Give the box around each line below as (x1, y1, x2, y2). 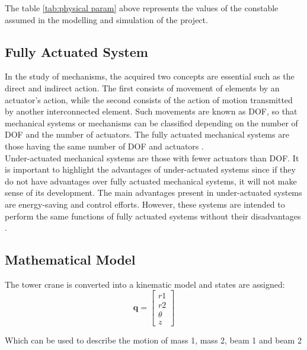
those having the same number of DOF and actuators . (5, 139, 204, 152)
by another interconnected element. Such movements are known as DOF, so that (5, 105, 298, 117)
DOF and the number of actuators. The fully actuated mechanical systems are (5, 128, 289, 141)
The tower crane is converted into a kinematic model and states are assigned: (5, 278, 285, 290)
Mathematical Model (5, 250, 136, 269)
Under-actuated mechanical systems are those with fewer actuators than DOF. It (5, 151, 299, 164)
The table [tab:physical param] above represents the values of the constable (5, 2, 279, 14)
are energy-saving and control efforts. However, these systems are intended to (5, 198, 285, 210)
